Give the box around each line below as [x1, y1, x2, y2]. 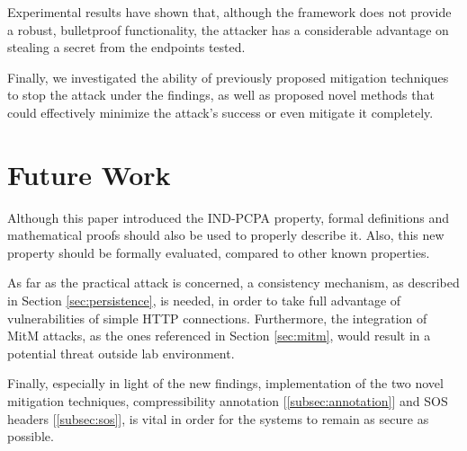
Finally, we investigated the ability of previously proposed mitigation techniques [7, 67, 449, 86]
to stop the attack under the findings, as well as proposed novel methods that [7, 85, 435, 104]
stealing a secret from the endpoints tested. [7, 38, 246, 57]
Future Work [7, 155, 171, 192]
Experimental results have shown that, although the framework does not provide [7, 3, 452, 21]
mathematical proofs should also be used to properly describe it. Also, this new [7, 225, 445, 244]
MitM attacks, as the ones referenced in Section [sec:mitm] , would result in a [7, 326, 431, 345]
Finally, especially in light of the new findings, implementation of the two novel [7, 374, 444, 393]
